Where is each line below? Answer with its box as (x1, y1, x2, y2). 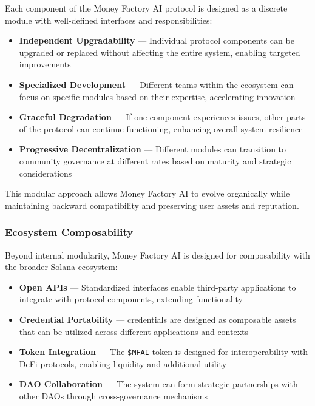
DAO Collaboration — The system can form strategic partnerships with (19, 377, 298, 390)
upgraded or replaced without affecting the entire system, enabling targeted (19, 46, 300, 58)
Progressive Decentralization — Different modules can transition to (19, 143, 286, 155)
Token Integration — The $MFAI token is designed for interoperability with (19, 345, 308, 358)
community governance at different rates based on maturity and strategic (19, 154, 291, 167)
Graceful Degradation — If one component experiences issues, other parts (19, 110, 306, 123)
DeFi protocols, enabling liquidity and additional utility (19, 357, 227, 370)
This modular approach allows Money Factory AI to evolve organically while (5, 187, 290, 200)
